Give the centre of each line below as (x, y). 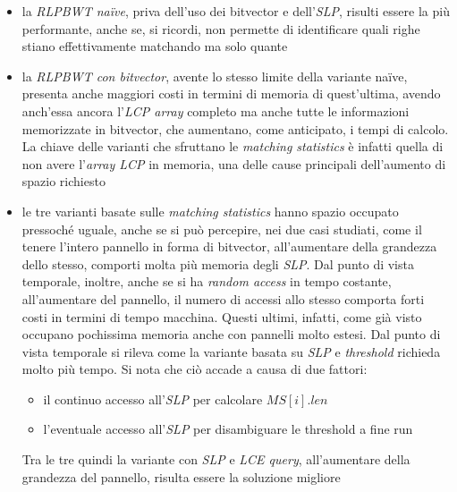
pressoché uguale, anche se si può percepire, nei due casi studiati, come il (222, 229)
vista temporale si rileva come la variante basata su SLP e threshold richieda (231, 351)
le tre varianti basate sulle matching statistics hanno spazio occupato (210, 211)
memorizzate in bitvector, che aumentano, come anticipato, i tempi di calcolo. (235, 128)
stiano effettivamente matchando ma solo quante (155, 46)
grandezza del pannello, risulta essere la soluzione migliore (181, 476)
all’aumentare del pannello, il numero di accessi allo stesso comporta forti (223, 298)
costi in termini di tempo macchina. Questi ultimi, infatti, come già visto (222, 316)
